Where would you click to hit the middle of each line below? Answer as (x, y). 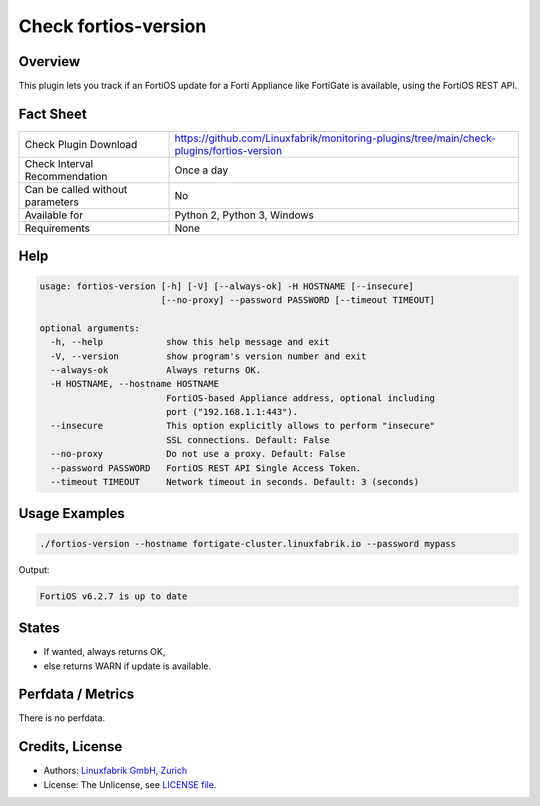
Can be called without (76, 189)
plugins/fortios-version (228, 150)
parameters (51, 202)
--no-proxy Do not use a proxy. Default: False (198, 454)
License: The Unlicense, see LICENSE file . (130, 784)
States (39, 628)
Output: (34, 569)
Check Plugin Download (81, 144)
